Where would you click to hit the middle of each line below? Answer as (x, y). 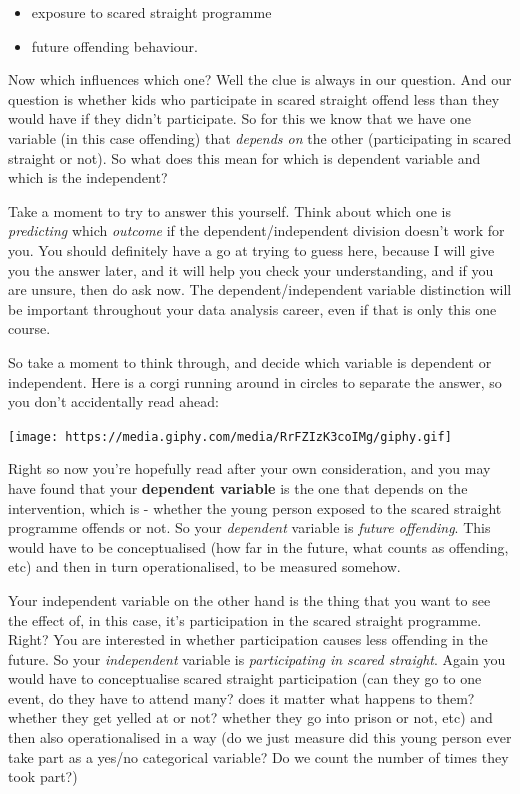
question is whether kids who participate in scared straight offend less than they (254, 98)
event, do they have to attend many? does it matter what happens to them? (241, 697)
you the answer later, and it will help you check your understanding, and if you (251, 269)
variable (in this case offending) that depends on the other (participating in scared (260, 137)
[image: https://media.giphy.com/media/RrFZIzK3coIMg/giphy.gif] (230, 436)
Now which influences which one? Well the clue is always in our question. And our (260, 79)
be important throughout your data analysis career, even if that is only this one (252, 308)
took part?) (43, 776)
